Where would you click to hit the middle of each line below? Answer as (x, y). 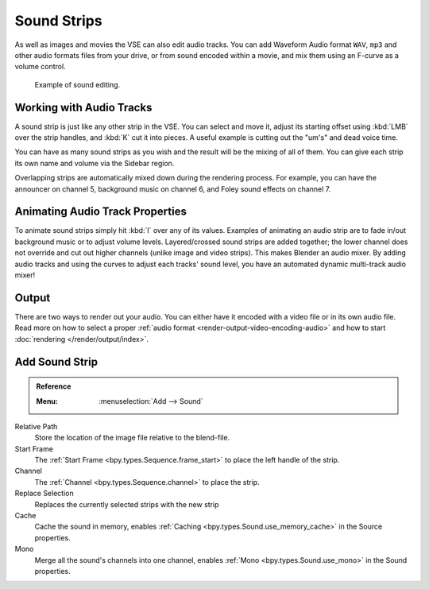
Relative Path (36, 426)
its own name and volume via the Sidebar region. (95, 163)
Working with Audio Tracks (83, 107)
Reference (54, 386)
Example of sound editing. (77, 84)
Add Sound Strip (56, 362)
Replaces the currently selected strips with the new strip (127, 504)
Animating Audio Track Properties (100, 212)
